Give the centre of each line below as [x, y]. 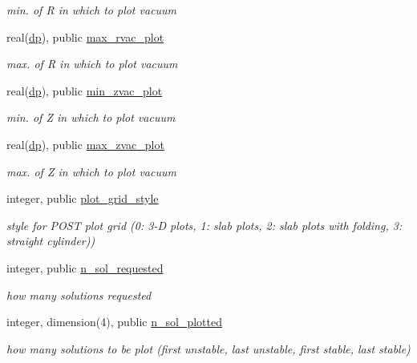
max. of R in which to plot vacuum [92, 64]
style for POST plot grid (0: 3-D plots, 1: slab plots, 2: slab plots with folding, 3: [204, 225]
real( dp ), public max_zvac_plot [85, 144]
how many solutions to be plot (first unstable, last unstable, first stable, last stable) [208, 348]
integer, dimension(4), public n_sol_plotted [114, 322]
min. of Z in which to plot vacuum [91, 117]
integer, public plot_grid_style [83, 198]
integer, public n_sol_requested [85, 267]
